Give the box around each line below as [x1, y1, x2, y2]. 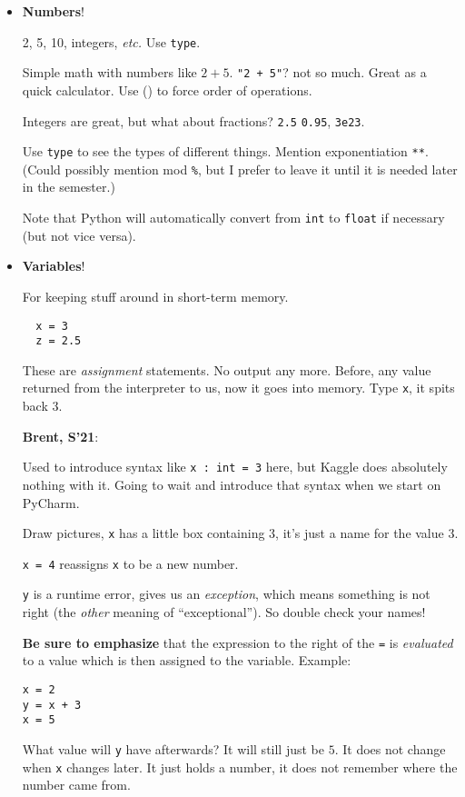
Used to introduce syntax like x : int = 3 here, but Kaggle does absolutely [22, 457, 448, 476]
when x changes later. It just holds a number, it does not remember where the [22, 757, 458, 776]
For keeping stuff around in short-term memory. [22, 286, 289, 305]
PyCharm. [22, 493, 80, 512]
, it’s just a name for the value [275, 523, 444, 543]
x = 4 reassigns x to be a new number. [22, 553, 239, 573]
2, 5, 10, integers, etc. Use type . [22, 32, 201, 51]
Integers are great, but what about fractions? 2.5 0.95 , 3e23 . [22, 111, 365, 130]
